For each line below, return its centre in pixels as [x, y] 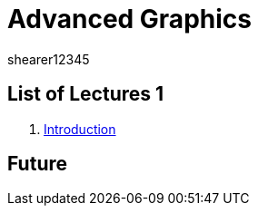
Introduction [80, 129]
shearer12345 [49, 59]
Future [38, 164]
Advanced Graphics [129, 19]
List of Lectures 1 [86, 94]
